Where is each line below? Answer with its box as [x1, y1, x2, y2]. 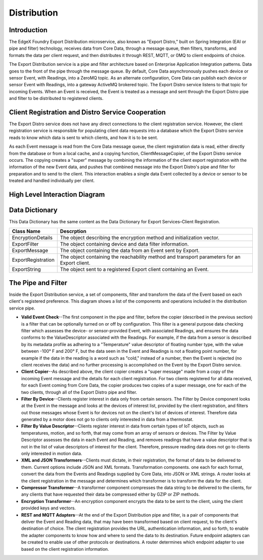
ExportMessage [12, 247, 48, 253]
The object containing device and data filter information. [60, 240, 189, 247]
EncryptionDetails [12, 234, 53, 241]
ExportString [12, 266, 41, 272]
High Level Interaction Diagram [9, 191, 105, 199]
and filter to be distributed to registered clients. [9, 96, 104, 101]
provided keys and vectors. [21, 505, 76, 511]
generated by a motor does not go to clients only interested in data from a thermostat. [21, 417, 194, 423]
